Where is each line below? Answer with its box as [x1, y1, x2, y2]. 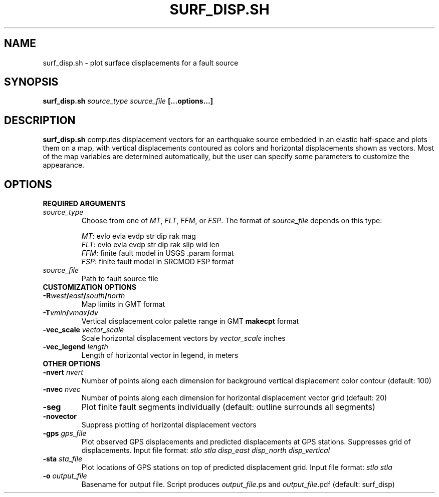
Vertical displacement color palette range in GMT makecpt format [81, 317, 299, 326]
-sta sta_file [43, 454, 82, 463]
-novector [43, 412, 77, 421]
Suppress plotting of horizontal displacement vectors [81, 420, 257, 429]
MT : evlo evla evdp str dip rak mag [81, 232, 196, 241]
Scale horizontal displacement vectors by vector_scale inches [81, 334, 286, 343]
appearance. [43, 161, 85, 170]
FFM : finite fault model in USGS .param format [81, 249, 234, 258]
